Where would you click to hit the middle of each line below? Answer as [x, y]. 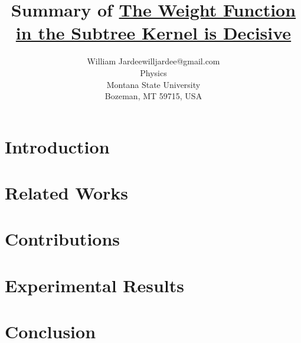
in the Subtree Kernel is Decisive [153, 33]
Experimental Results [94, 285]
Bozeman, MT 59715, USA [153, 96]
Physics [153, 72]
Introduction [57, 146]
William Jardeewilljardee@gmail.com [153, 61]
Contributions [63, 239]
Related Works [67, 193]
